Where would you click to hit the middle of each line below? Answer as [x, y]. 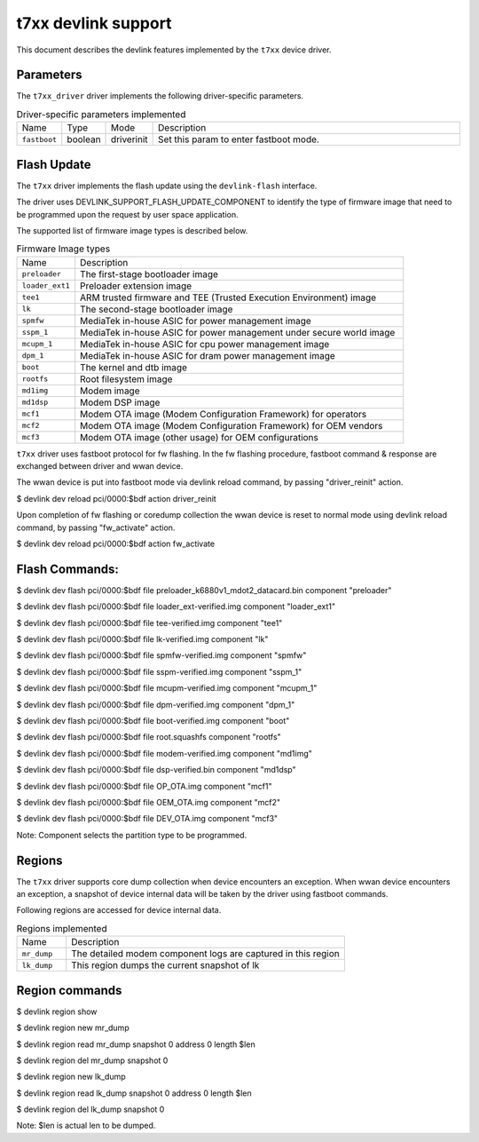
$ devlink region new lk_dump [71, 1077]
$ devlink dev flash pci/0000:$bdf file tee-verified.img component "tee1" [149, 623]
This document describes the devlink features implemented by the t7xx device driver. [174, 50]
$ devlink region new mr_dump [73, 1028]
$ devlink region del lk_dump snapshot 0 [90, 1109]
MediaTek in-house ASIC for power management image [196, 321]
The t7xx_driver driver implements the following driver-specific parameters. [160, 96]
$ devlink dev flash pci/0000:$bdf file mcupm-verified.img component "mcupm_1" [167, 688]
